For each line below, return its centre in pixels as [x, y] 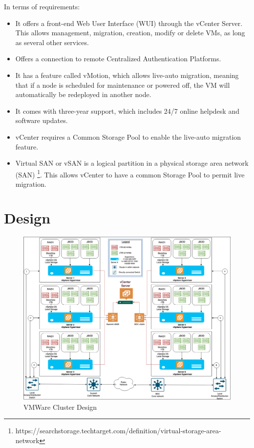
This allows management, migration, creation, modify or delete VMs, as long [130, 33]
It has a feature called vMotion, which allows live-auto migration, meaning [127, 75]
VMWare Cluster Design [60, 407]
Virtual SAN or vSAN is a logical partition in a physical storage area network [132, 163]
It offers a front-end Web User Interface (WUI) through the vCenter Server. [129, 23]
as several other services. [52, 42]
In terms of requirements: [42, 6]
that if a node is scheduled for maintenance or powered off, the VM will [123, 85]
